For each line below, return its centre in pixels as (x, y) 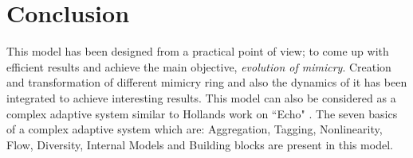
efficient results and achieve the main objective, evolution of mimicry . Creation (199, 66)
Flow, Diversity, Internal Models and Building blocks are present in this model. (200, 144)
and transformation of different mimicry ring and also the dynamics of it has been (207, 82)
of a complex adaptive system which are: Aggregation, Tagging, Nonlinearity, (195, 129)
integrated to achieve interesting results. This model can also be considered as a (201, 97)
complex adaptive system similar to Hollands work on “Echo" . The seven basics (202, 113)
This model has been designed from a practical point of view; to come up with (198, 51)
